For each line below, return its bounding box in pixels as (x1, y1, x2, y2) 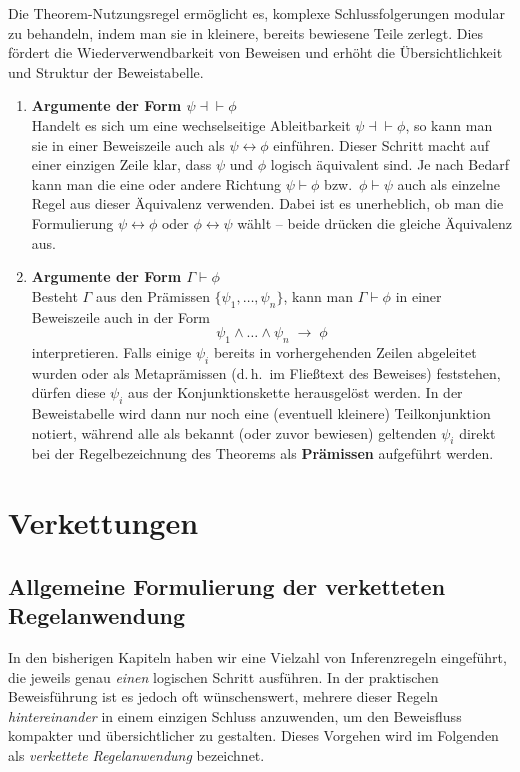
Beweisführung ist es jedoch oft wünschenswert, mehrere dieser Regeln (8, 686, 438, 707)
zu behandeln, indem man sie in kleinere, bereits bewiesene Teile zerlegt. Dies (8, 22, 484, 43)
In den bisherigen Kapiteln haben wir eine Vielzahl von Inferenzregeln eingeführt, (8, 647, 507, 668)
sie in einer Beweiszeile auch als (31, 134, 225, 155)
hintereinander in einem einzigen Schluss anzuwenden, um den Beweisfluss (8, 705, 462, 726)
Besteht (31, 285, 78, 306)
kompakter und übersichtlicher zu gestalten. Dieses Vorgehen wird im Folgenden (8, 725, 499, 746)
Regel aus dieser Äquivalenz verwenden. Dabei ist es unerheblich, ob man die (31, 193, 504, 214)
